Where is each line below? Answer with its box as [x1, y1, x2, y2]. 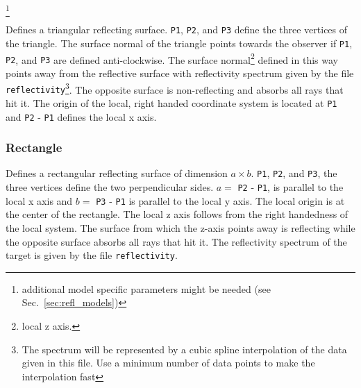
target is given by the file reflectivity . [6, 248, 178, 262]
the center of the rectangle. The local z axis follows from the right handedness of [6, 207, 349, 221]
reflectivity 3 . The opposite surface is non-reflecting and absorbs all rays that [6, 80, 344, 96]
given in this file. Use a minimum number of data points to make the [22, 355, 315, 370]
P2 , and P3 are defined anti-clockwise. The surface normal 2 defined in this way [6, 50, 338, 67]
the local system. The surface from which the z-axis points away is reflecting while [6, 220, 355, 235]
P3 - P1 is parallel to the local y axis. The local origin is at [96, 193, 345, 208]
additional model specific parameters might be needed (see [22, 281, 271, 296]
